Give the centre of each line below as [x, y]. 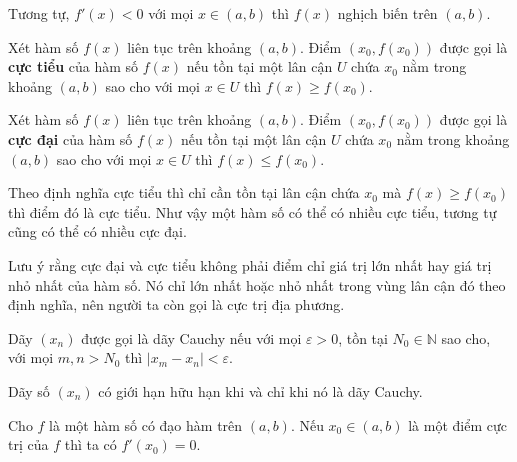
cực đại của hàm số [70, 138]
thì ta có [90, 444]
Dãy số [29, 390]
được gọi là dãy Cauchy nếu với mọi [191, 337]
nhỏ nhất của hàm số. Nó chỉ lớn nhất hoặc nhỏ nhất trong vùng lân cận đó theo [257, 284]
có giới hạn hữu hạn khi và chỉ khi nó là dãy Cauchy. [260, 390]
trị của [28, 444]
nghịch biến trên [387, 13]
